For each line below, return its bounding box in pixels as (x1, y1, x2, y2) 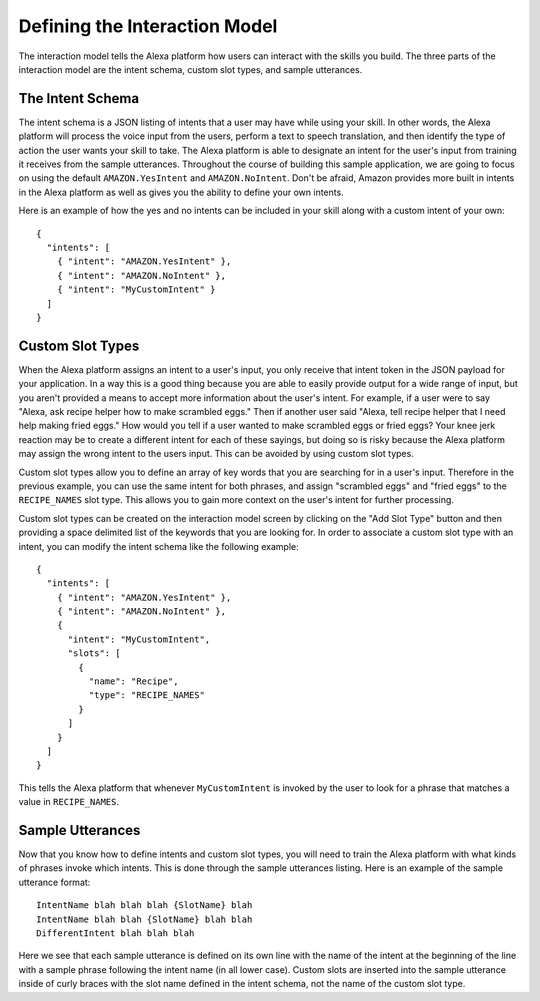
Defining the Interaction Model (18, 15, 278, 37)
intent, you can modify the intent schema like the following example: (18, 540, 299, 552)
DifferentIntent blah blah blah (36, 928, 195, 939)
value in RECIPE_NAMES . (18, 796, 120, 808)
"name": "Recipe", (88, 676, 179, 687)
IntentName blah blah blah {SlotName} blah (36, 900, 253, 911)
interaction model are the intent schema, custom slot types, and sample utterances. (18, 63, 363, 75)
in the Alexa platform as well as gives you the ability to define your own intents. (18, 186, 344, 198)
